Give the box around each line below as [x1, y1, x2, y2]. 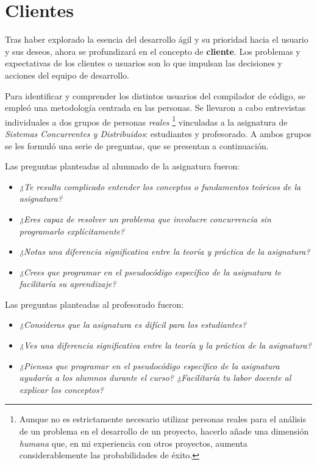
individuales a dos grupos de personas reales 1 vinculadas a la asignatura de [5, 113, 288, 128]
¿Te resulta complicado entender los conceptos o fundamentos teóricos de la [19, 180, 301, 193]
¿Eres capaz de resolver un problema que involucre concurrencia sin [19, 212, 271, 225]
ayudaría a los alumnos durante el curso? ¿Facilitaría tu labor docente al [19, 371, 291, 384]
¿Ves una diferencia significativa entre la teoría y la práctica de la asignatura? [19, 339, 312, 352]
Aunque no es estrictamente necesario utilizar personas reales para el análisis [19, 413, 306, 425]
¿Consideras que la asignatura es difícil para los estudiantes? [19, 318, 246, 331]
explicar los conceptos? [19, 383, 104, 396]
